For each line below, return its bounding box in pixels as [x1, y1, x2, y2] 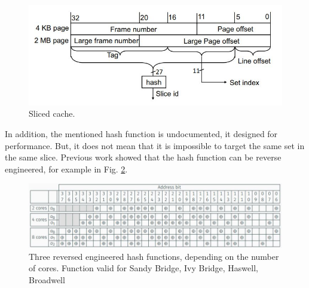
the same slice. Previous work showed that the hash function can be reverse [5, 151, 282, 163]
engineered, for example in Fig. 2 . [5, 162, 128, 175]
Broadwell [29, 273, 65, 286]
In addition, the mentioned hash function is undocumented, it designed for [5, 128, 278, 140]
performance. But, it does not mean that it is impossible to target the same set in [5, 139, 305, 151]
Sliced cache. [29, 107, 75, 120]
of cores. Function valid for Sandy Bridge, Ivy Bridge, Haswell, [29, 262, 258, 274]
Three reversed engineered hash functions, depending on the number [29, 250, 279, 262]
